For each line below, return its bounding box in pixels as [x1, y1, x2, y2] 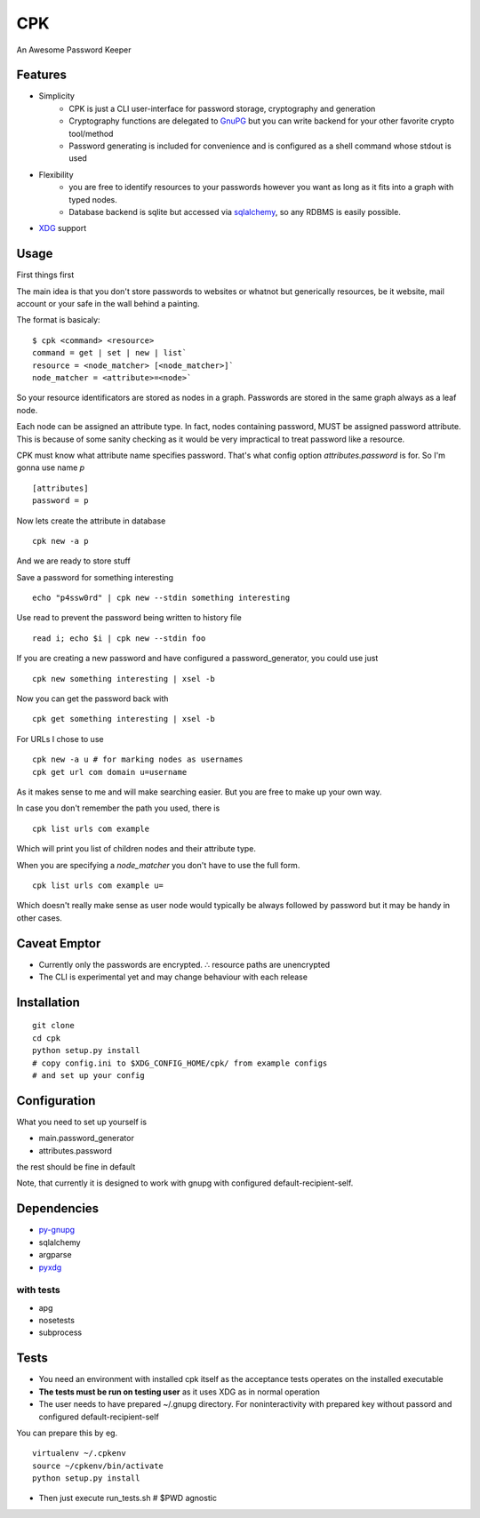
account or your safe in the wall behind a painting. [16, 299, 200, 309]
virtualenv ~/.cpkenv [32, 1449, 126, 1458]
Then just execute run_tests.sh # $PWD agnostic [38, 1493, 218, 1504]
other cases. [16, 912, 62, 923]
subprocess [38, 1327, 83, 1338]
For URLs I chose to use [16, 733, 104, 744]
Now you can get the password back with [16, 693, 169, 704]
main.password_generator [38, 1133, 135, 1144]
